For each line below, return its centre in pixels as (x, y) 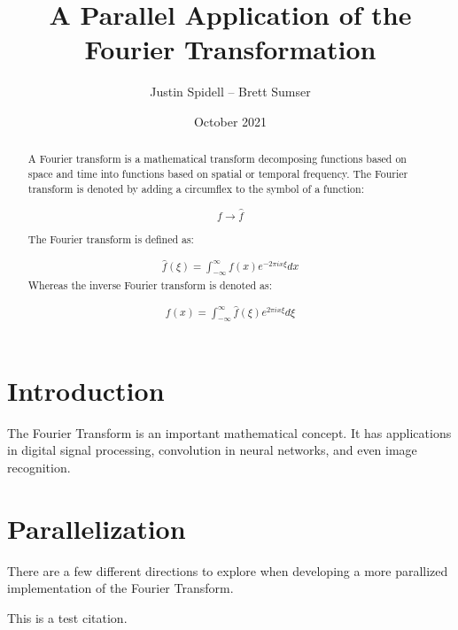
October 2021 (230, 121)
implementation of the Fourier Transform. (120, 588)
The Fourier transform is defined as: (111, 239)
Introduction (86, 390)
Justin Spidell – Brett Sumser (230, 92)
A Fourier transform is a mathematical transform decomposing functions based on (217, 159)
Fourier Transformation (230, 49)
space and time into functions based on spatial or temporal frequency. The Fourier (218, 173)
